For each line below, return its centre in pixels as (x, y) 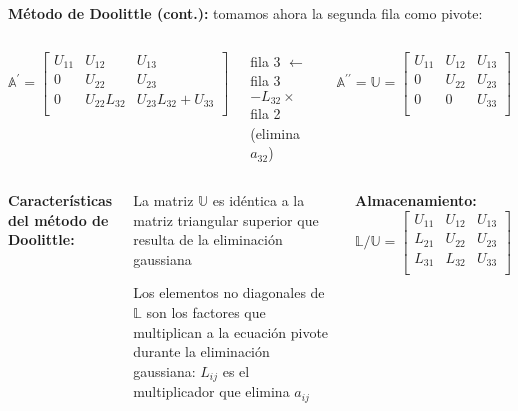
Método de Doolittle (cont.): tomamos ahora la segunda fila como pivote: (245, 13)
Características (60, 200)
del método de (58, 219)
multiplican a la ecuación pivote (231, 331)
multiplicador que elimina (211, 391)
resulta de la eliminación (208, 239)
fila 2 (265, 113)
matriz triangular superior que (226, 219)
